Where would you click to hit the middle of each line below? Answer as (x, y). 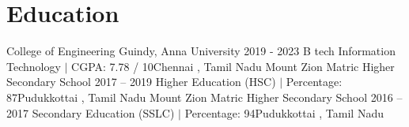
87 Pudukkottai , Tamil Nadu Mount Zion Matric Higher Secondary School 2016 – (204, 97)
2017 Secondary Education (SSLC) (91, 112)
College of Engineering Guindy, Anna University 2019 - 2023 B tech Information (201, 51)
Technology (34, 66)
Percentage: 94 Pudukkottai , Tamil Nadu (284, 112)
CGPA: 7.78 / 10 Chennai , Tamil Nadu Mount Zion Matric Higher (233, 66)
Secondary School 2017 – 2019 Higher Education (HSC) (141, 82)
